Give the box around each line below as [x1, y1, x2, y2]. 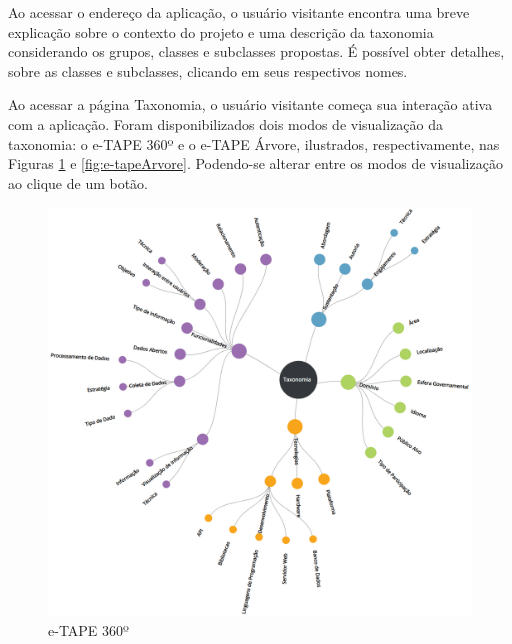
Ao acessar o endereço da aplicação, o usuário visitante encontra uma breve [8, 2, 470, 22]
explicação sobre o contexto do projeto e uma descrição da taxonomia [8, 21, 434, 42]
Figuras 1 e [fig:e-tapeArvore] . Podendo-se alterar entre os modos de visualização [8, 153, 503, 174]
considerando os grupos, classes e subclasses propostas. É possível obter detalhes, [8, 41, 505, 62]
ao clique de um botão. [8, 172, 148, 193]
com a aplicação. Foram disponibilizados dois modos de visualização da [8, 113, 444, 134]
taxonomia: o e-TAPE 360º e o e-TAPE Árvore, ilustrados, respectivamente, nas [8, 133, 500, 154]
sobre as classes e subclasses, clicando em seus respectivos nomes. [8, 60, 408, 81]
